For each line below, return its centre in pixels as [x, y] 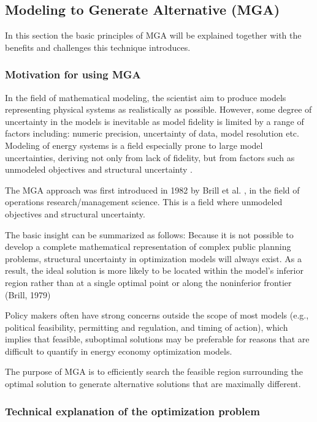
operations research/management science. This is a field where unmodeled [144, 202]
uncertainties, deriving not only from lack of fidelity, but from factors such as [150, 157]
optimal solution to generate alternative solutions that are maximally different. [153, 384]
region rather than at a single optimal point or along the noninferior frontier [148, 282]
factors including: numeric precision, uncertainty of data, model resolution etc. [152, 133]
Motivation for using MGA [73, 74]
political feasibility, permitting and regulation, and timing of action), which [147, 327]
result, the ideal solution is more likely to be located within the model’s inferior [154, 270]
